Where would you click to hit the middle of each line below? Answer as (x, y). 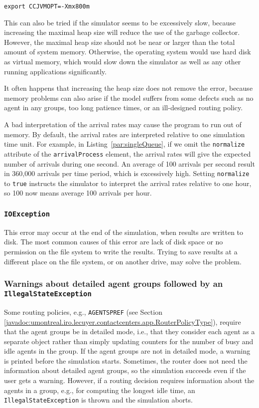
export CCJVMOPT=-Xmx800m (47, 6)
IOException (27, 214)
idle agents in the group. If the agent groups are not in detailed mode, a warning (127, 351)
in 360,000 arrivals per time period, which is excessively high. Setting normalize (127, 173)
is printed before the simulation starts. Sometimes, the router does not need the (126, 360)
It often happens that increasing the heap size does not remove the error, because (129, 88)
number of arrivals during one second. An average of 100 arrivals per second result (129, 163)
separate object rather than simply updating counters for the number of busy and (129, 341)
